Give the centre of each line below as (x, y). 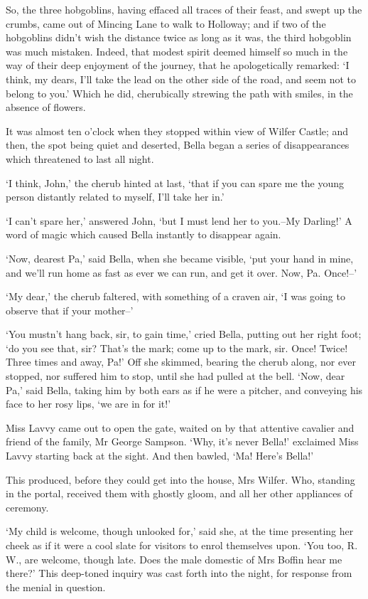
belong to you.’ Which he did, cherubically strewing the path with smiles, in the (179, 93)
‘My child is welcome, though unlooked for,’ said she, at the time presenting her (180, 531)
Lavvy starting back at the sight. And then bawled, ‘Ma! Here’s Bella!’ (160, 456)
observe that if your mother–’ (70, 310)
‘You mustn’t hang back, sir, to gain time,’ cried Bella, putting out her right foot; (184, 334)
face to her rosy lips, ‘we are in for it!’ (88, 404)
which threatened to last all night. (80, 158)
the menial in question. (56, 587)
